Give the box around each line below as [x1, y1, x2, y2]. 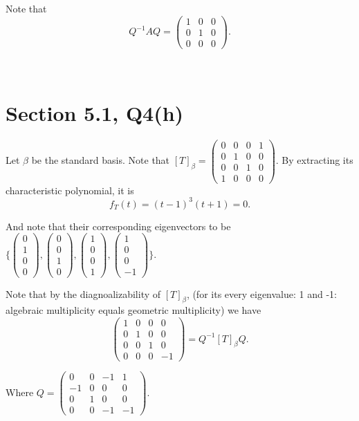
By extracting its [282, 153, 353, 167]
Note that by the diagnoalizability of [6, 286, 161, 301]
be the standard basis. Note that [31, 153, 170, 167]
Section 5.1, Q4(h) [6, 98, 184, 127]
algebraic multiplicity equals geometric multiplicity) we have [6, 303, 261, 317]
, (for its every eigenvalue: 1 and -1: [186, 286, 338, 301]
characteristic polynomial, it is [6, 183, 134, 197]
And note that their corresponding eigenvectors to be [6, 218, 231, 233]
